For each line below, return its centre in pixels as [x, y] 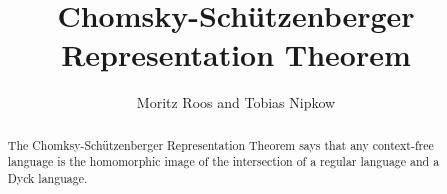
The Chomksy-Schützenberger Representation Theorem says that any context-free [220, 144]
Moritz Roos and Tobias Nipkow [236, 102]
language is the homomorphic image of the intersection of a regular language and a [223, 161]
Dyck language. [47, 178]
